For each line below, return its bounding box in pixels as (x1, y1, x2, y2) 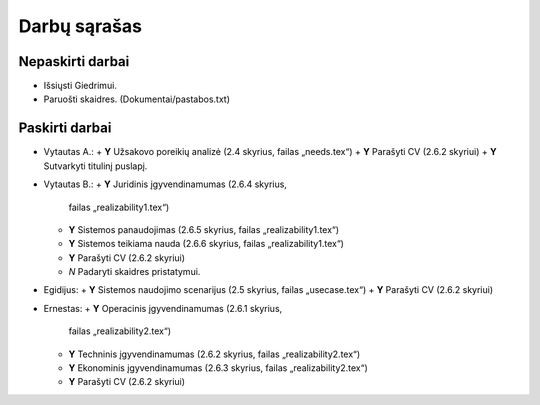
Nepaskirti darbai (18, 53, 130, 70)
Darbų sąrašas (18, 15, 142, 37)
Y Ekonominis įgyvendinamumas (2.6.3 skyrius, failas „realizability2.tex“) (68, 362, 369, 374)
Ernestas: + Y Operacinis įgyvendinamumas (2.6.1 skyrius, (43, 302, 283, 314)
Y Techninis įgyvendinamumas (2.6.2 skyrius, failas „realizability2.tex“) (68, 348, 361, 360)
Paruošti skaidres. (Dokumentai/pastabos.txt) (43, 93, 230, 105)
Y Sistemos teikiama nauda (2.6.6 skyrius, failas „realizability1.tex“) (68, 238, 345, 250)
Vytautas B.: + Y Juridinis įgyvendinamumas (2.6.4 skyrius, (43, 178, 287, 190)
